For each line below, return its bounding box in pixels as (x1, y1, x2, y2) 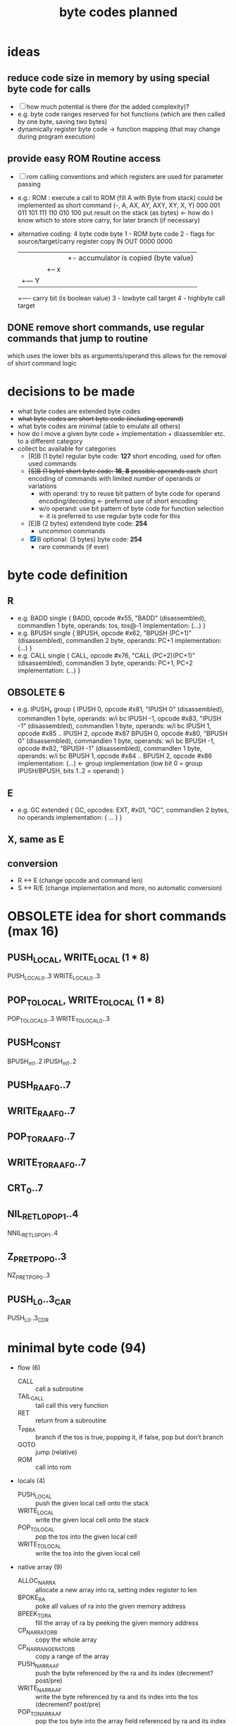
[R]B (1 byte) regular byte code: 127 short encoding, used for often (27, 451, 221, 460)
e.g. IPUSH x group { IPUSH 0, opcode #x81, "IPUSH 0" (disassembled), (17, 705, 224, 715)
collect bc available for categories (17, 444, 116, 453)
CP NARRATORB (17, 1626, 58, 1636)
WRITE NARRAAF (17, 1684, 62, 1694)
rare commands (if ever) (38, 542, 109, 551)
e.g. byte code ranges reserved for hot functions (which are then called (17, 110, 225, 118)
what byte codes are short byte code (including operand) (17, 414, 184, 423)
